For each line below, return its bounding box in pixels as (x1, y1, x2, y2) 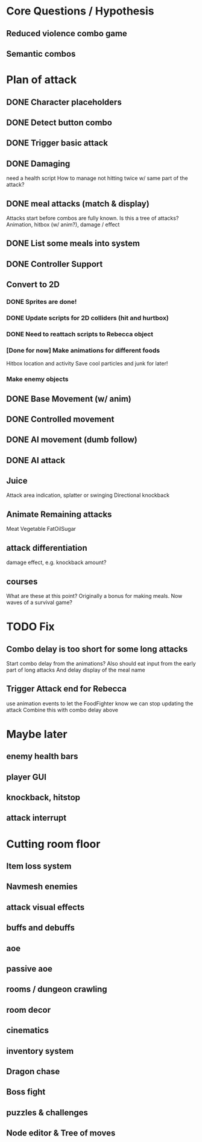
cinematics (6, 1025, 49, 1036)
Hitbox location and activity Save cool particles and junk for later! (6, 360, 168, 367)
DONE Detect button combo (6, 117, 113, 127)
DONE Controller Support (6, 258, 103, 269)
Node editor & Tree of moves (6, 1128, 116, 1138)
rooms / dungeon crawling (6, 984, 107, 995)
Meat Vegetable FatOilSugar (6, 525, 77, 533)
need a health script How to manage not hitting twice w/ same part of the (6, 175, 188, 182)
